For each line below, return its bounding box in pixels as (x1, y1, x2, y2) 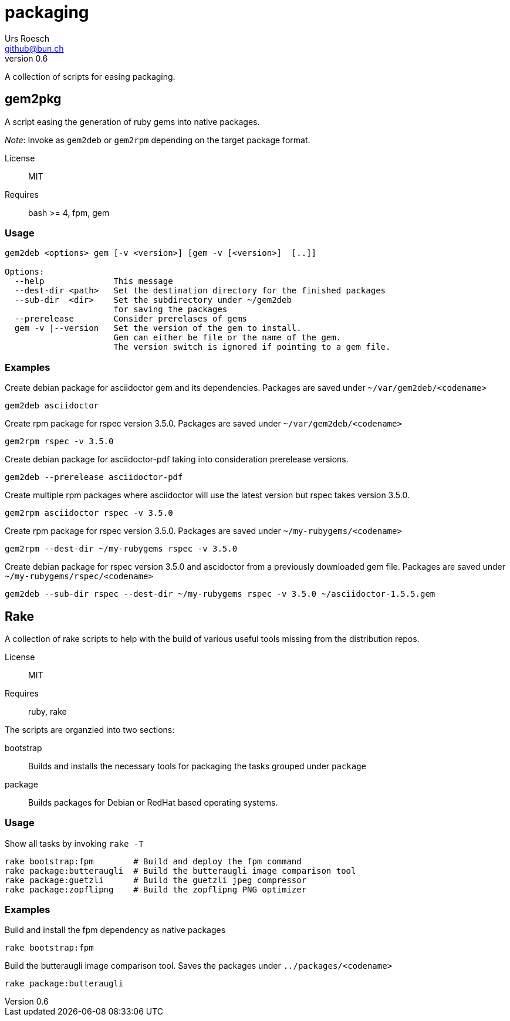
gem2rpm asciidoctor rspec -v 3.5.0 (5, 508, 173, 518)
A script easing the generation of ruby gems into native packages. (5, 116, 260, 127)
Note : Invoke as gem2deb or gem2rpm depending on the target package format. (5, 134, 310, 145)
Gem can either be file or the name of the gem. (113, 333, 342, 343)
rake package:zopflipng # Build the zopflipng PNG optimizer (5, 884, 307, 894)
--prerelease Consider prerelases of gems (14, 314, 248, 324)
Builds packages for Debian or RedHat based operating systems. (28, 797, 278, 807)
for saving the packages (113, 305, 228, 315)
